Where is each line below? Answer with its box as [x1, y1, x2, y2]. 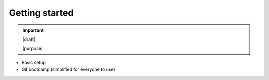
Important [22, 27, 44, 33]
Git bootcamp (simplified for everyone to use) [21, 66, 116, 72]
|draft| [22, 36, 36, 42]
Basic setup [21, 59, 46, 65]
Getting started [9, 7, 74, 18]
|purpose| [22, 45, 43, 52]
